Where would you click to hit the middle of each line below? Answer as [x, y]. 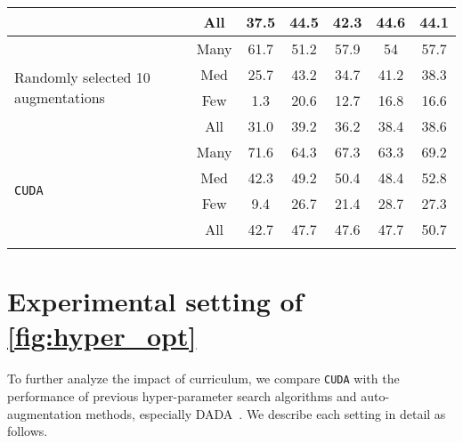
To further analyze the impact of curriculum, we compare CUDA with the [203, 379]
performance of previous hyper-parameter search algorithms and [182, 395]
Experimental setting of [155, 301]
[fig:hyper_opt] [102, 336]
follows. [28, 431]
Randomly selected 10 [82, 77]
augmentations [60, 97]
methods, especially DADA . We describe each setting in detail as [266, 413]
